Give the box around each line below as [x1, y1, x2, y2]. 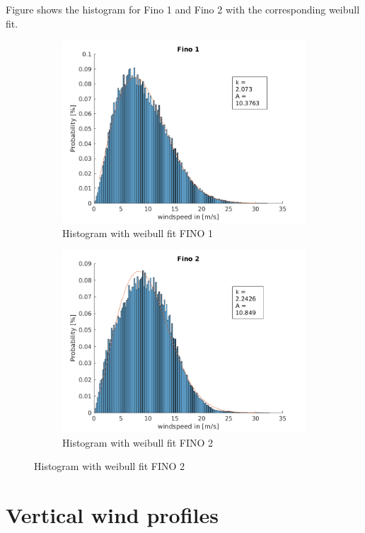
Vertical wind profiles [6, 500, 219, 529]
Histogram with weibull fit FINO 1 [62, 225, 214, 240]
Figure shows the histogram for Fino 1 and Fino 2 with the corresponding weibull [6, 2, 360, 16]
